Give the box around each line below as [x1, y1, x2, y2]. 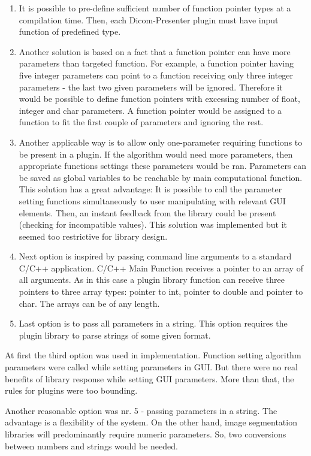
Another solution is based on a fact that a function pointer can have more [19, 45, 291, 58]
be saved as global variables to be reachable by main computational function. [19, 171, 303, 183]
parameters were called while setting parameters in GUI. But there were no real [5, 361, 298, 373]
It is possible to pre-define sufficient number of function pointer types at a [19, 2, 291, 14]
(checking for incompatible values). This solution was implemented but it [19, 218, 287, 231]
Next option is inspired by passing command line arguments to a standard [19, 250, 292, 262]
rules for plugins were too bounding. [5, 384, 138, 397]
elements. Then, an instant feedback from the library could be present [19, 206, 276, 219]
